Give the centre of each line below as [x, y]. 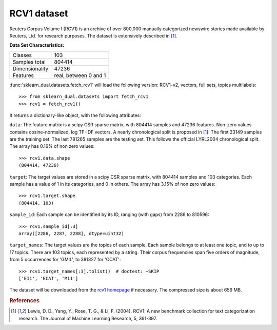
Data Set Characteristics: [37, 45]
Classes [22, 55]
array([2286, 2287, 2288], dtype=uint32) [71, 233]
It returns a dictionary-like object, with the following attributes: [75, 115]
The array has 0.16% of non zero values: [52, 146]
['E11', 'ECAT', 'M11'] [48, 278]
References [25, 301]
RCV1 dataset [39, 13]
